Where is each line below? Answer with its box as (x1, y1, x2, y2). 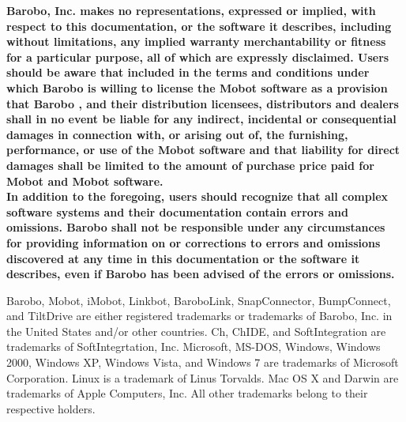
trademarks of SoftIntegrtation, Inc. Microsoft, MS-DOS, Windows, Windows (6, 338, 381, 355)
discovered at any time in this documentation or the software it (6, 250, 360, 266)
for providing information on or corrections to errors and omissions (6, 234, 381, 251)
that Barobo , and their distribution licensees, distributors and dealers (6, 95, 399, 111)
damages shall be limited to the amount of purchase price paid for (6, 156, 374, 173)
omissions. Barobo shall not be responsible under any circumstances (6, 219, 385, 235)
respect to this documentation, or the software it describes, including (6, 17, 392, 34)
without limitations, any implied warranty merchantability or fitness (6, 33, 386, 50)
